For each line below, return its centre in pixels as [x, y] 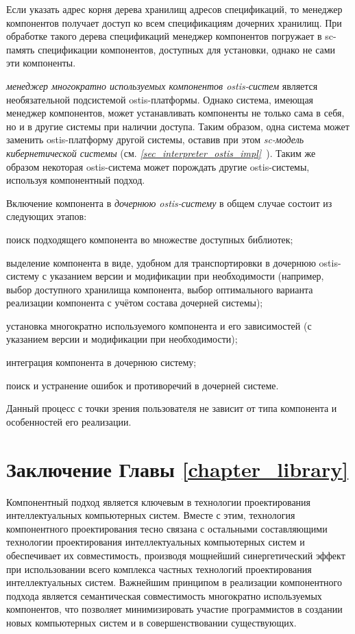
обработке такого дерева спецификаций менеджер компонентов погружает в [164, 36]
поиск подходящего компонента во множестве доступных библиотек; [150, 239]
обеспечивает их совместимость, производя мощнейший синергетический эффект [176, 555]
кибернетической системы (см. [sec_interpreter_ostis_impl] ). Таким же [161, 153]
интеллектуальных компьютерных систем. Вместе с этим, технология [151, 515]
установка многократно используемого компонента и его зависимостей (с [159, 325]
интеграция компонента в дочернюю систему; [101, 362]
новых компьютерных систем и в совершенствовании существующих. [151, 622]
